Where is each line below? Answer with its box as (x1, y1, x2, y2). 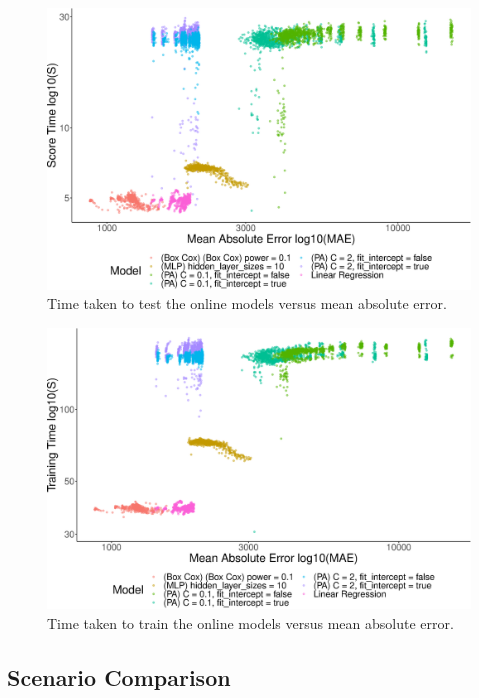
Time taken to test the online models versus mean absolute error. (47, 293, 447, 314)
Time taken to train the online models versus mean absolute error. (47, 612, 454, 633)
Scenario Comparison (7, 661, 231, 692)
